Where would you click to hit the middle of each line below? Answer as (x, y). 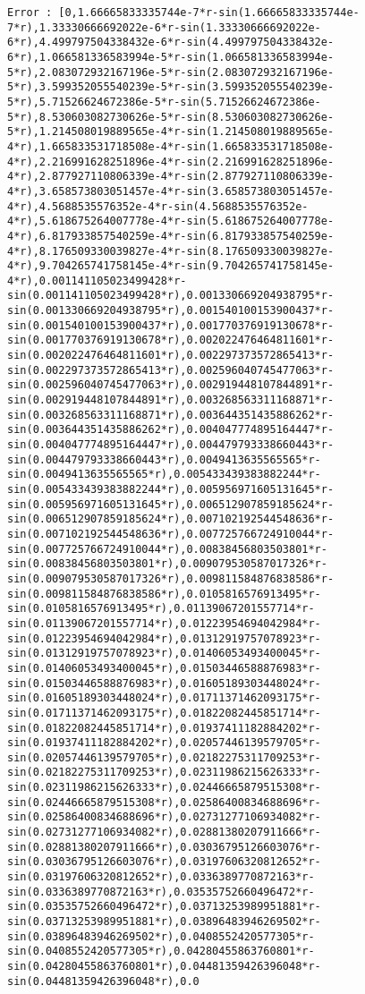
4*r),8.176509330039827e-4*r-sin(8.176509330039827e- (171, 251)
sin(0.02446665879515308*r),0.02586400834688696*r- (164, 802)
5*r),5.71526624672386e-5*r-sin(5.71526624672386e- (164, 102)
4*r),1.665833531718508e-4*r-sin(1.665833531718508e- (171, 146)
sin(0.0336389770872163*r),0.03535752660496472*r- (161, 892)
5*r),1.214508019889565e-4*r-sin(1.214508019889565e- (171, 132)
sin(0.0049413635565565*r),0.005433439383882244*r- (164, 475)
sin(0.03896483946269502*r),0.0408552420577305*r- (161, 936)
